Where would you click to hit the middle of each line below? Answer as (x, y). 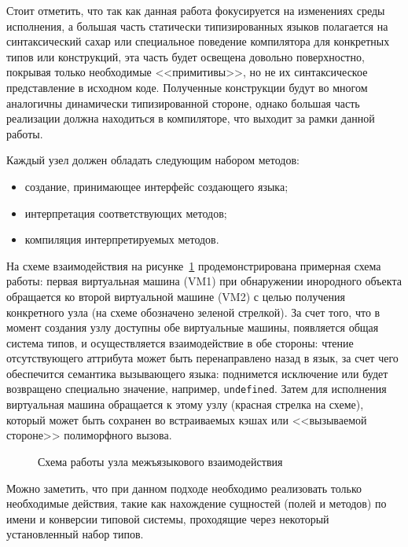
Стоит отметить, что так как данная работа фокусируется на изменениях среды (196, 10)
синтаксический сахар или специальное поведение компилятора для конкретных (198, 41)
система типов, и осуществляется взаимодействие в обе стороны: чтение (180, 342)
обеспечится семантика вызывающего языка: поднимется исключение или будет (197, 373)
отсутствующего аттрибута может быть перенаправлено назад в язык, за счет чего (202, 358)
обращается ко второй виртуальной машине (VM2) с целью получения (176, 296)
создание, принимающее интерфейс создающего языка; (156, 186)
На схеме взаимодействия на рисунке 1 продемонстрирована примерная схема (194, 265)
